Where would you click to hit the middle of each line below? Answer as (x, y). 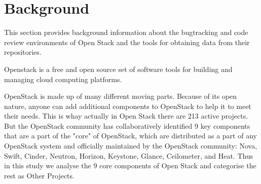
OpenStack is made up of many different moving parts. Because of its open (121, 96)
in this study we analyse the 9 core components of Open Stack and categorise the (130, 165)
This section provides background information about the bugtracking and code (126, 32)
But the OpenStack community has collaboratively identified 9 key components (127, 125)
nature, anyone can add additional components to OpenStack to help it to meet (128, 106)
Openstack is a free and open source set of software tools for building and (118, 69)
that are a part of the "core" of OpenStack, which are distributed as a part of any (130, 136)
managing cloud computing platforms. (63, 79)
